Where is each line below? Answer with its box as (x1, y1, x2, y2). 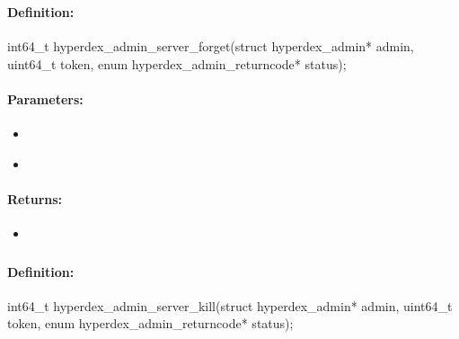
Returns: (7, 189, 63, 208)
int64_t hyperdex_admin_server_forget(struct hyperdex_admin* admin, (7, 37, 414, 56)
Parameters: (7, 89, 84, 108)
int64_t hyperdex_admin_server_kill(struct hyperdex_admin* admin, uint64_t (7, 296, 453, 315)
